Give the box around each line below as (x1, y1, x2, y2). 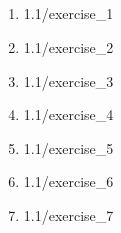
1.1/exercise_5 (23, 137, 114, 158)
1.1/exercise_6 (23, 171, 114, 192)
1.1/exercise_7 (23, 204, 114, 225)
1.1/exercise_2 (23, 36, 114, 57)
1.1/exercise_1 (23, 3, 114, 24)
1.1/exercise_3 (23, 70, 114, 91)
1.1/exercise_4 (23, 104, 114, 125)
